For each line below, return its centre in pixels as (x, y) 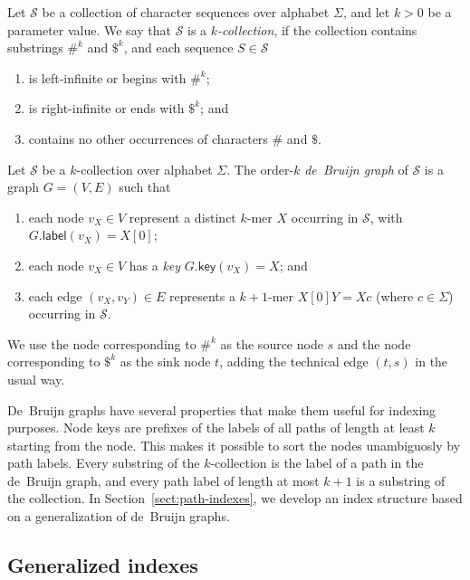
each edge (55, 295)
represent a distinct (182, 217)
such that (145, 187)
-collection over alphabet (144, 169)
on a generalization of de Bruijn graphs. (119, 516)
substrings (35, 48)
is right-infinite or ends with (106, 108)
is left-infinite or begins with (107, 77)
